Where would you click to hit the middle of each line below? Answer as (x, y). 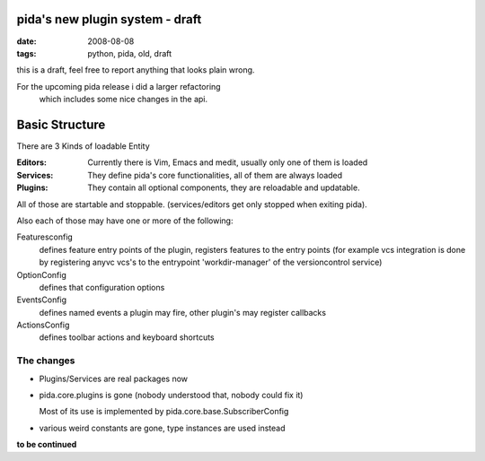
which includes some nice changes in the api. (123, 100)
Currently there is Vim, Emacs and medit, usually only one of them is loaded (228, 162)
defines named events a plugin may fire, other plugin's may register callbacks (183, 312)
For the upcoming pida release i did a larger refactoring (119, 86)
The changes (46, 361)
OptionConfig (41, 274)
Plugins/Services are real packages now (114, 378)
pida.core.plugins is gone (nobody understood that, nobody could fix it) (171, 395)
